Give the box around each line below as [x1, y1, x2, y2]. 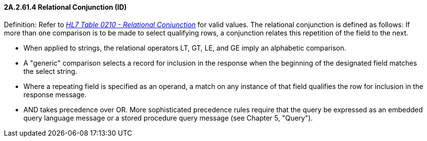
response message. [23, 90, 87, 99]
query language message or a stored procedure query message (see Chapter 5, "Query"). [23, 113, 313, 122]
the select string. [23, 67, 78, 75]
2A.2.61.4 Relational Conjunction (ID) [4, 3, 127, 11]
